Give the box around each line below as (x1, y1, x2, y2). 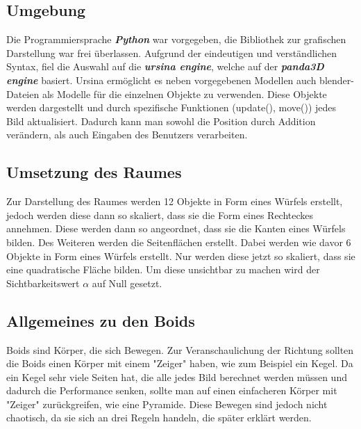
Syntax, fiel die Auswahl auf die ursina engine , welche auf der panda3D (6, 59, 324, 74)
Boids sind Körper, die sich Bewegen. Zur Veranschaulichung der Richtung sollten (6, 342, 354, 357)
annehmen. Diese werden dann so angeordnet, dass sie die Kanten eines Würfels (6, 221, 346, 236)
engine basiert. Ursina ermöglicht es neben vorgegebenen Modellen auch (6, 72, 317, 87)
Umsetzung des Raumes (6, 161, 182, 183)
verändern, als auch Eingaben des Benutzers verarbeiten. (6, 127, 248, 142)
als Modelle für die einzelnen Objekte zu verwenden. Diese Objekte (42, 86, 327, 101)
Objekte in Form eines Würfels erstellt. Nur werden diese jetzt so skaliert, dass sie (6, 248, 355, 263)
